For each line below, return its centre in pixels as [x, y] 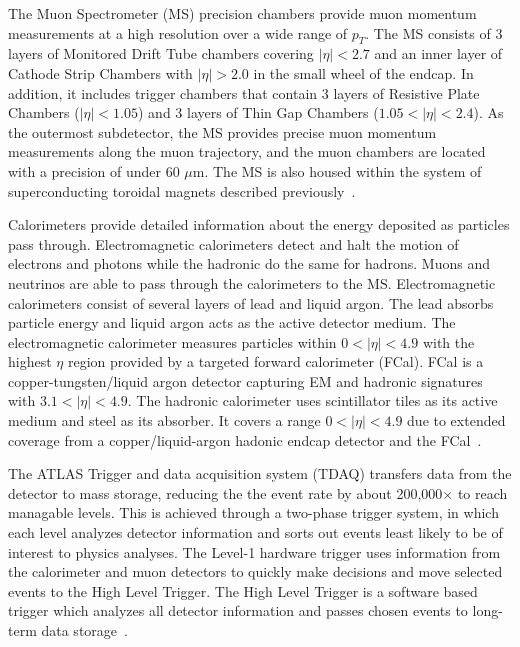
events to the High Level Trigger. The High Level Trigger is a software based [243, 590]
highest [30, 361]
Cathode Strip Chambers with [100, 72]
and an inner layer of [438, 53]
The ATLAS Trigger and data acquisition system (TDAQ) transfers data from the [260, 473]
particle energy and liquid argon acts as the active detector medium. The [232, 322]
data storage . [84, 630]
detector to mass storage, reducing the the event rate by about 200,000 [225, 492]
